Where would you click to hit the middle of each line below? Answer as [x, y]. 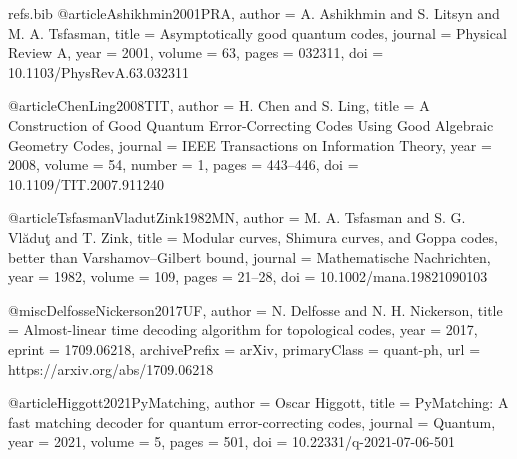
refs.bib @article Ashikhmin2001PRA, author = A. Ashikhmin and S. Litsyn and [254, 13]
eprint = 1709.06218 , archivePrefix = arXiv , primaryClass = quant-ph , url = [244, 348]
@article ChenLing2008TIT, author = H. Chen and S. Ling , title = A [219, 105]
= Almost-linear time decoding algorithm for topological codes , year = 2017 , [243, 329]
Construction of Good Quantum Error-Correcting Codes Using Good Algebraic [251, 124]
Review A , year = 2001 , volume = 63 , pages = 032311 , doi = [196, 52]
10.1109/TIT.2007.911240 [86, 183]
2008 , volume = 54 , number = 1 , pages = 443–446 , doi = [183, 164]
